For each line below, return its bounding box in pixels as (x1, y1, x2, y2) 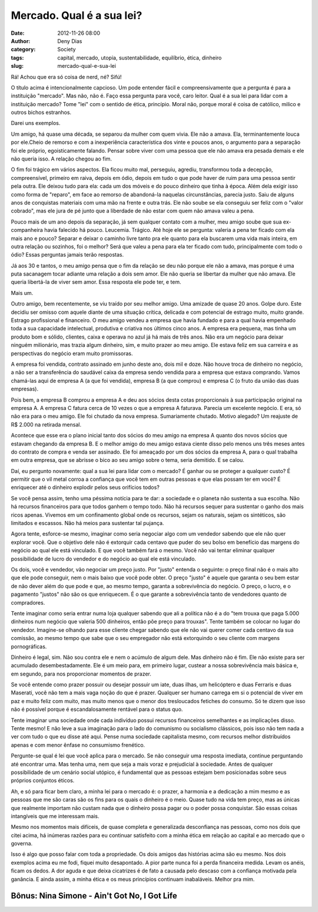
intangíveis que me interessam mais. (11, 812, 100, 819)
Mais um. (11, 289, 34, 296)
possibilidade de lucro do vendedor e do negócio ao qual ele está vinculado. (11, 555, 197, 562)
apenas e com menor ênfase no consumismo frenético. (11, 741, 145, 749)
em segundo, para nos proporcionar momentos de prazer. (11, 670, 151, 677)
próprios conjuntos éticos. (11, 777, 75, 784)
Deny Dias (57, 37, 82, 44)
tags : (11, 54, 24, 61)
